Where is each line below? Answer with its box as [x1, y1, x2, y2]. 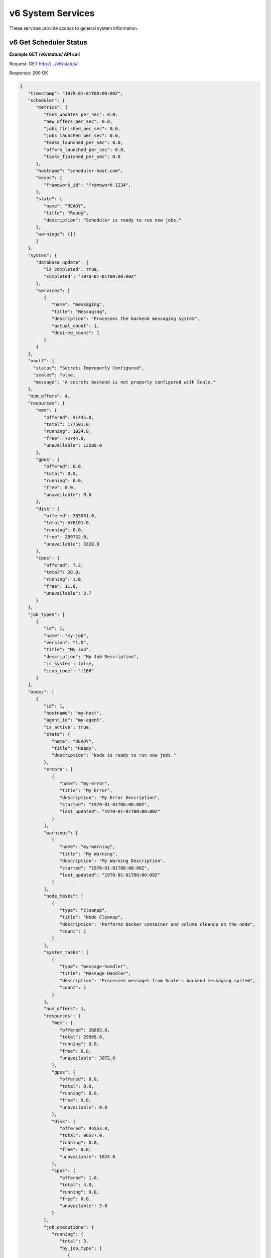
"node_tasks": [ [43, 893, 84, 899]
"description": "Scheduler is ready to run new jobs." [43, 217, 182, 223]
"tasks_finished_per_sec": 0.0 [43, 154, 120, 160]
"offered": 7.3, [43, 562, 84, 568]
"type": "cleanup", [59, 907, 107, 913]
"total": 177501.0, [43, 421, 92, 427]
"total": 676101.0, [43, 520, 92, 526]
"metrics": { [36, 105, 68, 110]
